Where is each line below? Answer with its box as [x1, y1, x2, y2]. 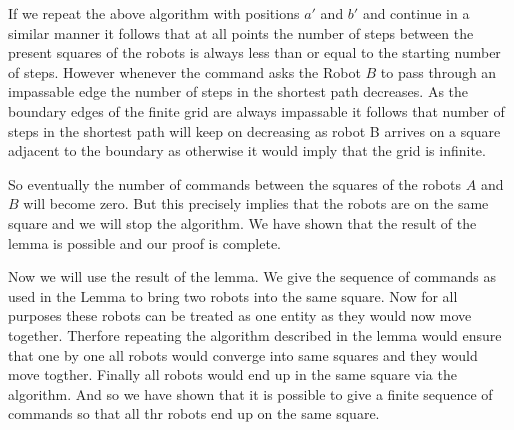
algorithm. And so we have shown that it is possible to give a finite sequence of [8, 383, 493, 404]
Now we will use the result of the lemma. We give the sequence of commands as [8, 266, 496, 287]
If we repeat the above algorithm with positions [8, 3, 300, 23]
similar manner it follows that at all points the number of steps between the [8, 22, 474, 43]
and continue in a [362, 3, 470, 23]
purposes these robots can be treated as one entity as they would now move [8, 305, 472, 326]
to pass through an [380, 61, 497, 82]
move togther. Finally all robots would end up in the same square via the [8, 364, 457, 385]
